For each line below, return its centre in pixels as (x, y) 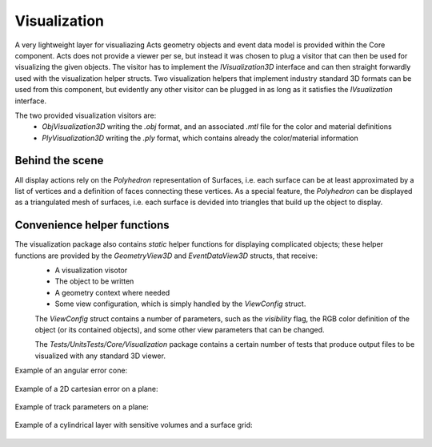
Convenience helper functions (92, 226)
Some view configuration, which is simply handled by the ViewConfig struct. (180, 304)
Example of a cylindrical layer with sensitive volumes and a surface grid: (134, 425)
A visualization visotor (91, 270)
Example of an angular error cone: (71, 370)
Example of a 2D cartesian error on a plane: (87, 389)
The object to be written (94, 281)
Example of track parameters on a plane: (82, 407)
